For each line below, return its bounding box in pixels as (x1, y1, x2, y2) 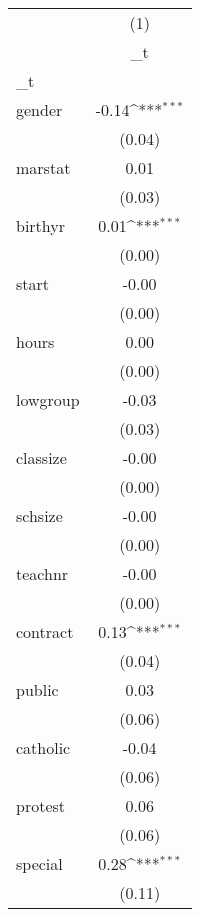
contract (16, 620, 74, 643)
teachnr (16, 562, 69, 585)
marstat (16, 156, 71, 179)
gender (16, 98, 63, 121)
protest (16, 794, 66, 817)
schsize (16, 504, 63, 527)
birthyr (16, 214, 66, 237)
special (16, 852, 63, 875)
